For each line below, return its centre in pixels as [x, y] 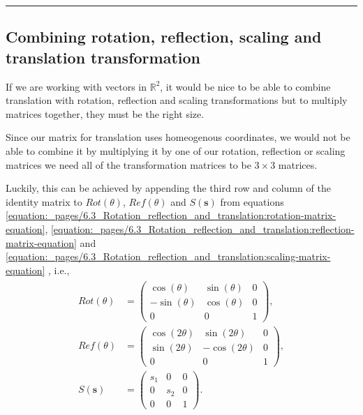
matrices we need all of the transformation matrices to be [128, 164]
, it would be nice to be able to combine [245, 86]
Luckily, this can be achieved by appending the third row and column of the [168, 188]
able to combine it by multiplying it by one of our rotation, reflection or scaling [176, 150]
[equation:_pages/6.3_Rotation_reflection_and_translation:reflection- [202, 228]
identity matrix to [44, 201]
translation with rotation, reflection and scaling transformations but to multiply [177, 100]
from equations [252, 201]
